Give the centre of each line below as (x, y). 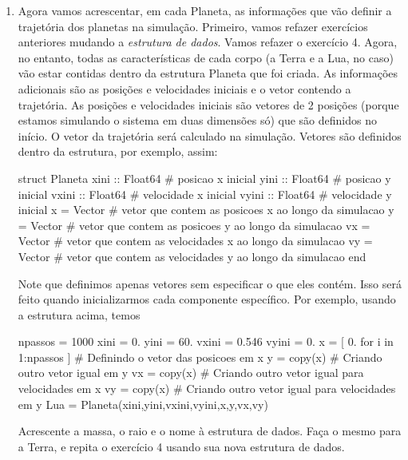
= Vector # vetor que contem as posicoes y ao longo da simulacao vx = (194, 225)
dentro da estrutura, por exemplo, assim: (118, 151)
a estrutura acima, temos (79, 314)
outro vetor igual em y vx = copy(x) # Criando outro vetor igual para (191, 373)
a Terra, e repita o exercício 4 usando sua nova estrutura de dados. (181, 446)
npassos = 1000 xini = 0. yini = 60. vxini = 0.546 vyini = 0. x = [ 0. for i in (206, 341)
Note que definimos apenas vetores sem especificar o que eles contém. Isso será (210, 283)
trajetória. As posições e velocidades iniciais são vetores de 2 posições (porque (208, 104)
